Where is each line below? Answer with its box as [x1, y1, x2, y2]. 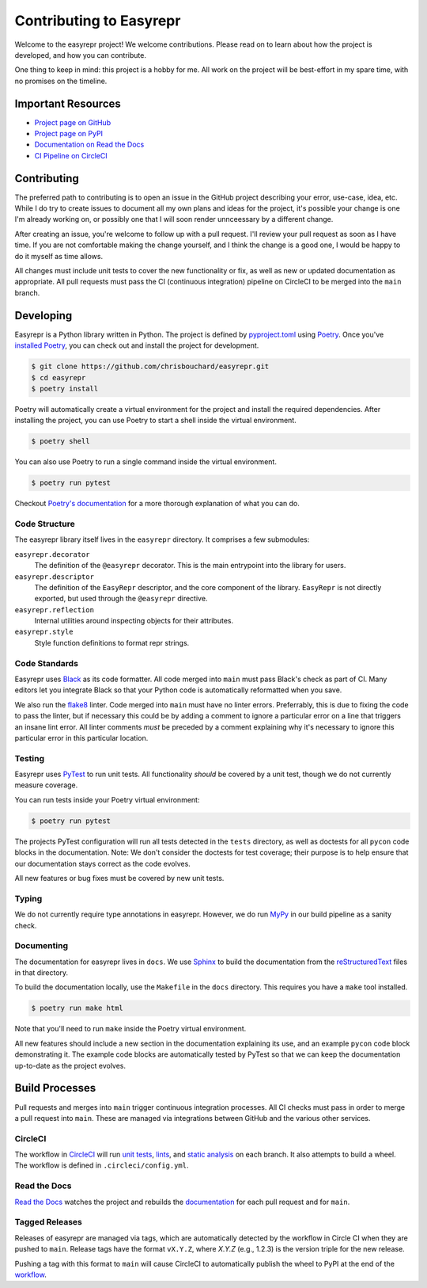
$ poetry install [31, 384, 99, 393]
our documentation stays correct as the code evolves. [14, 859, 191, 868]
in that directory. [14, 968, 69, 977]
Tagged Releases [14, 1217, 83, 1228]
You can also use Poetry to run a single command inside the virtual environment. [14, 457, 277, 467]
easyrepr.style [14, 627, 74, 637]
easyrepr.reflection [14, 605, 95, 614]
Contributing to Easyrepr [14, 12, 181, 29]
